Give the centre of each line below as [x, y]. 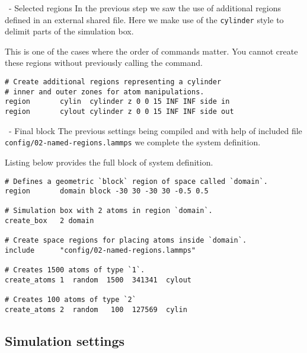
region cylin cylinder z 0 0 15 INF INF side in [117, 102]
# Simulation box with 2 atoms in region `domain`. [109, 211]
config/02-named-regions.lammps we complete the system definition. [133, 142]
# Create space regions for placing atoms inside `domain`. [126, 241]
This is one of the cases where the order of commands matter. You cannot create [151, 51]
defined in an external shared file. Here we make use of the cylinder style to [144, 19]
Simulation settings [65, 341]
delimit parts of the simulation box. [69, 31]
